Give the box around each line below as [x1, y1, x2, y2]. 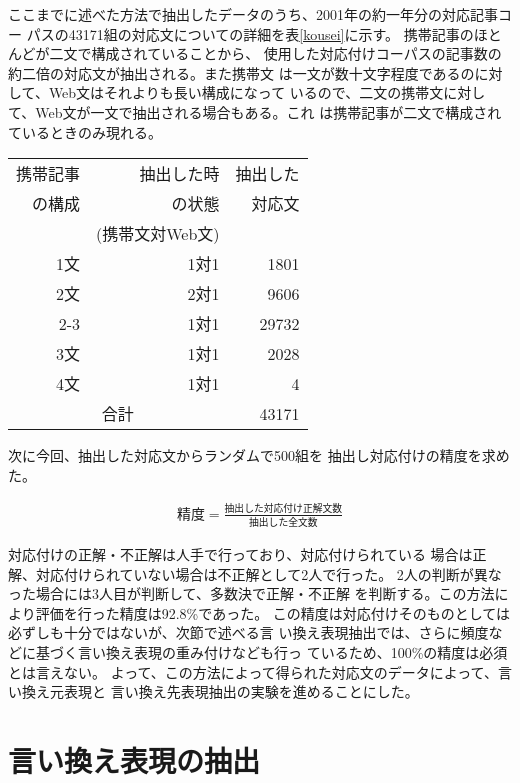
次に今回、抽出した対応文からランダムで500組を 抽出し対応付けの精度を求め [8, 445, 510, 466]
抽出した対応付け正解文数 [224, 504, 343, 515]
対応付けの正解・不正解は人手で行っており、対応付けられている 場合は [8, 544, 473, 564]
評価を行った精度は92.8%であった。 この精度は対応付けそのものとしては [35, 602, 511, 623]
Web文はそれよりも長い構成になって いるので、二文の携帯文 [48, 82, 444, 103]
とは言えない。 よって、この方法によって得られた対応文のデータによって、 [8, 661, 498, 682]
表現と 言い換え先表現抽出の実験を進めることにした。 [63, 681, 419, 702]
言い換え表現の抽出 [8, 739, 261, 780]
